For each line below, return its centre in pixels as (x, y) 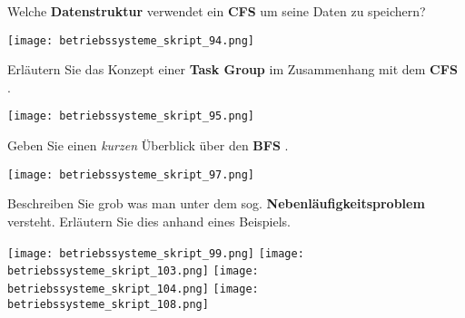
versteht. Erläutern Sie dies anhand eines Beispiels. (149, 221)
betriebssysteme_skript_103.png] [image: (133, 271)
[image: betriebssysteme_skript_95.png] (131, 116)
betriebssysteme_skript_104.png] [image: (133, 289)
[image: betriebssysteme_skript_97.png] (131, 174)
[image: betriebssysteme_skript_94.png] (131, 40)
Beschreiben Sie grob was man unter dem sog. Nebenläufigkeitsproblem (216, 203)
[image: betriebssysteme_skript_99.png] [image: (156, 253)
